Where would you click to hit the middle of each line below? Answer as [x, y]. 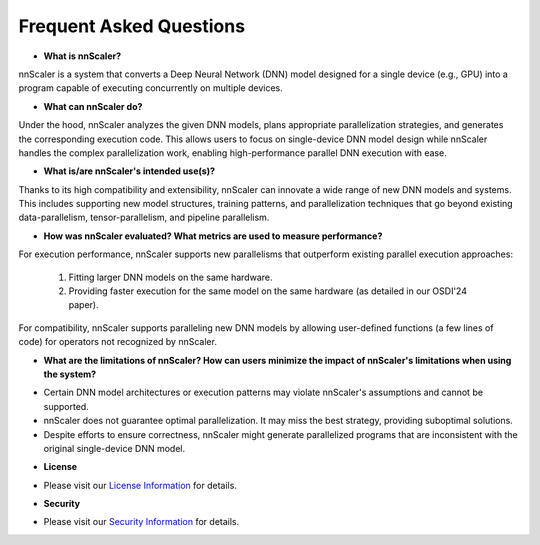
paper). [83, 305]
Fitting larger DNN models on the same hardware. [170, 277]
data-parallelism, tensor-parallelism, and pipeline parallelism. [144, 217]
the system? [70, 374]
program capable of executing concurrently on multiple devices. [151, 88]
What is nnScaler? [82, 56]
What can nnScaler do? [93, 106]
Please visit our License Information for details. [140, 485]
